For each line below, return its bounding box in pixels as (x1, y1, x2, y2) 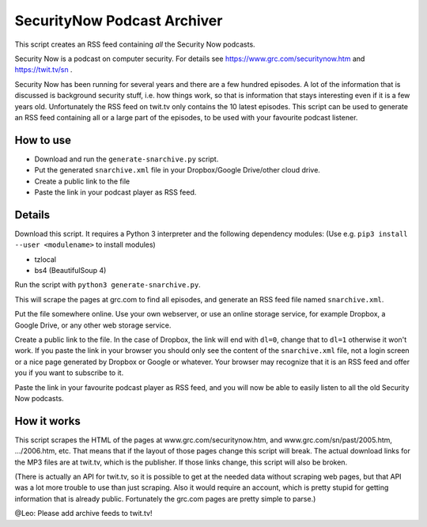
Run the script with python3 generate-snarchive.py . (14, 280, 201, 290)
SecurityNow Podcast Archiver (14, 12, 223, 29)
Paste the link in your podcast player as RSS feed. (34, 187, 197, 197)
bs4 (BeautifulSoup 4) (34, 266, 107, 275)
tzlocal (34, 254, 57, 264)
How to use (14, 133, 71, 146)
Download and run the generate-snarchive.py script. (34, 154, 219, 164)
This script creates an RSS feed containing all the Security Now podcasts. (14, 40, 256, 49)
